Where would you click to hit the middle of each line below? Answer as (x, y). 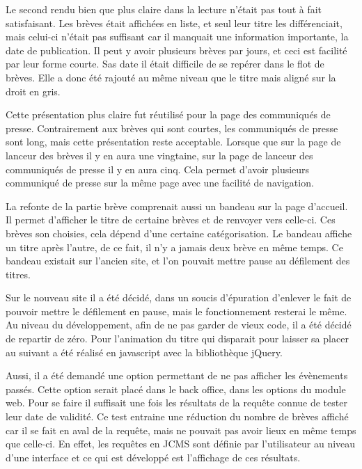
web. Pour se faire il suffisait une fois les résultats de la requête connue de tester (176, 403)
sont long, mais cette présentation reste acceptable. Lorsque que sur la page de (173, 142)
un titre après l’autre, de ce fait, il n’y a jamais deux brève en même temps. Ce (174, 247)
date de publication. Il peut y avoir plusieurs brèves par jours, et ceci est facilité (176, 50)
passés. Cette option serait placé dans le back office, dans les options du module (176, 389)
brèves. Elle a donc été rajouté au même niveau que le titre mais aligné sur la (171, 77)
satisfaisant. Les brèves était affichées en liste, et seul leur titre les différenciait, (174, 23)
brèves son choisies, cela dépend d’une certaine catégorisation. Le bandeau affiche (179, 233)
